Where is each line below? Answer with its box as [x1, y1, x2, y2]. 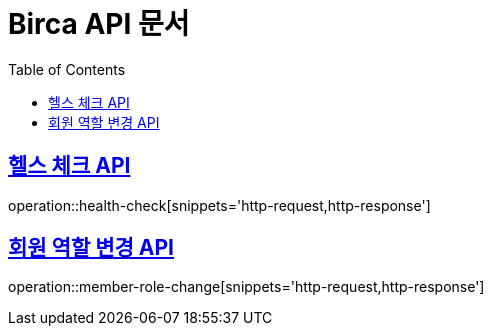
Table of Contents [8, 60, 126, 78]
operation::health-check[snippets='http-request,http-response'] [8, 196, 431, 214]
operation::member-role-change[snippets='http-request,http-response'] [8, 278, 485, 296]
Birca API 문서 [8, 7, 190, 41]
